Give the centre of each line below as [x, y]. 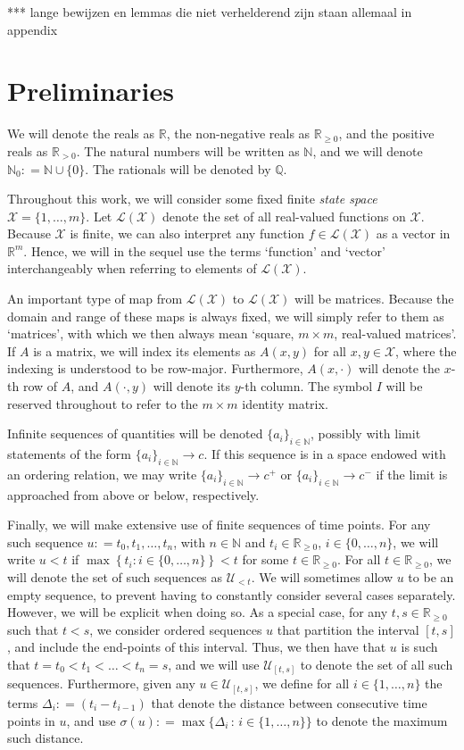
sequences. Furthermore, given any [101, 683]
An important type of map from [95, 299]
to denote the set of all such [377, 664]
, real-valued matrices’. [395, 333]
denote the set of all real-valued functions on [284, 216]
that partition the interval [348, 629]
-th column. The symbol [307, 386]
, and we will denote [368, 150]
